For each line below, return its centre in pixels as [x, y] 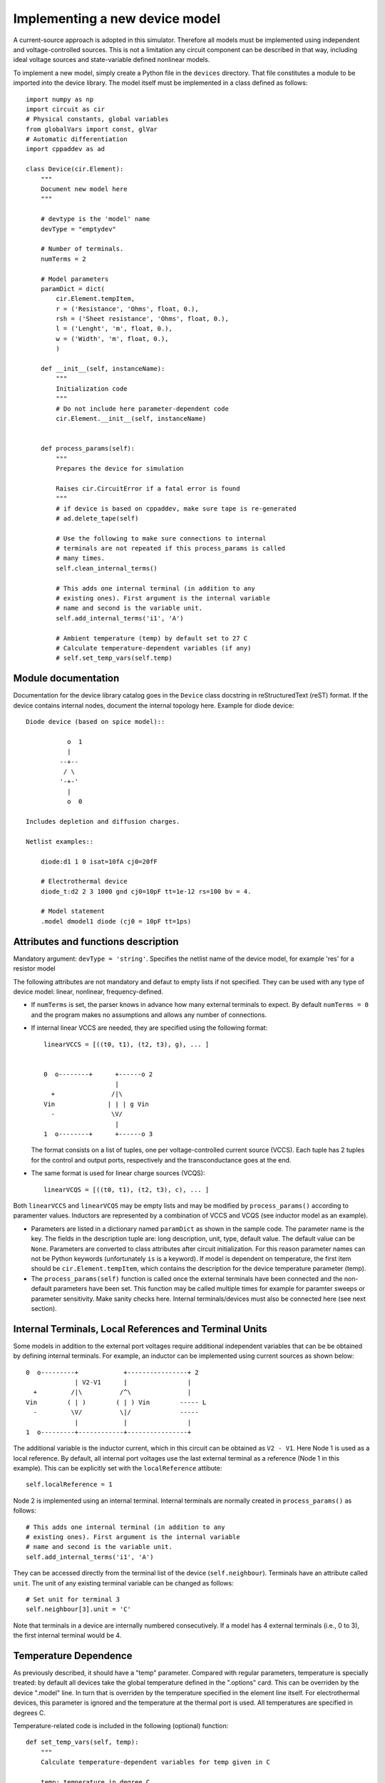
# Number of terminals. [82, 249]
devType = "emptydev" [78, 229]
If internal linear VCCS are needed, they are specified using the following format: [149, 1028]
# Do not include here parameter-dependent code [143, 409]
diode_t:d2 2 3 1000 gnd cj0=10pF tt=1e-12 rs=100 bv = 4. [146, 891]
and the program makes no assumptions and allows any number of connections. [149, 1015]
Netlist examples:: [60, 841]
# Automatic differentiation [77, 139]
